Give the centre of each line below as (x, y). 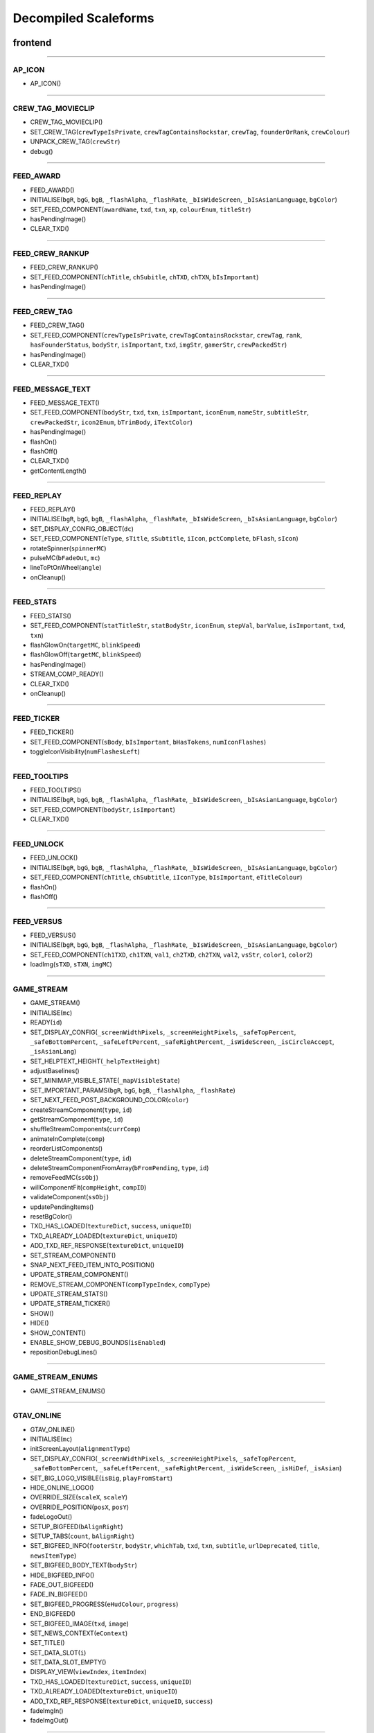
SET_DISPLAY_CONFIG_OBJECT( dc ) (82, 529)
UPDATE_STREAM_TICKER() (70, 1304)
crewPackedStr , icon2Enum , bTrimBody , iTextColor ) (112, 422)
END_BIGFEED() (53, 1614)
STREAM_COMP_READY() (67, 674)
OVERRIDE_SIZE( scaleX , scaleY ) (79, 1497)
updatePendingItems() (62, 1207)
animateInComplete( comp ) (68, 1139)
